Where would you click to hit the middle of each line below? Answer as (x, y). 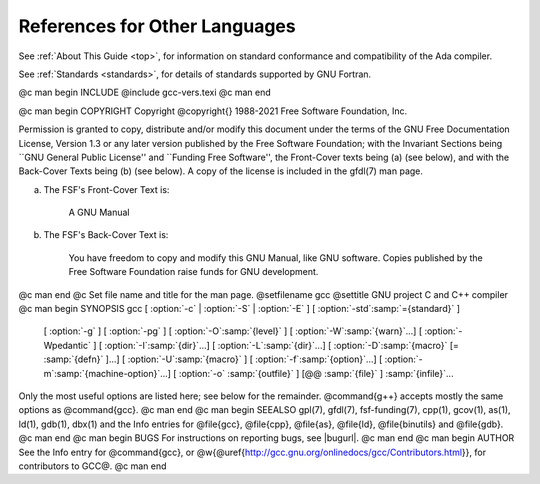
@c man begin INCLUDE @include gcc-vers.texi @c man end (145, 92)
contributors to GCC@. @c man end (92, 466)
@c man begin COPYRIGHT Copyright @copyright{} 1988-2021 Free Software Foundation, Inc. (213, 111)
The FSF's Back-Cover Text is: (106, 235)
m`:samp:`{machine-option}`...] (107, 373)
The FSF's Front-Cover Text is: (106, 189)
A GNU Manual (99, 212)
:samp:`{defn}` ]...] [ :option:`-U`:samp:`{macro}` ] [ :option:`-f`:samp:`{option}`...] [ (213, 359)
